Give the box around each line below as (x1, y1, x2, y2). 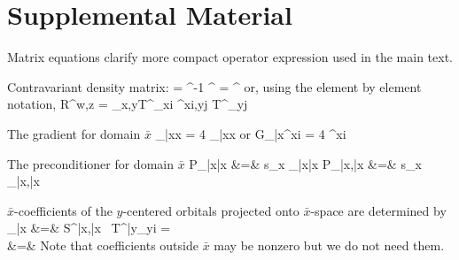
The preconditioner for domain (7, 154, 174, 172)
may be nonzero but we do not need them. (214, 235, 445, 254)
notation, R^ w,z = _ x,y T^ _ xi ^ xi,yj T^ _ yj (7, 95, 248, 113)
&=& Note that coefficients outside (7, 235, 198, 254)
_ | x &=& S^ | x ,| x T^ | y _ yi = (7, 218, 171, 237)
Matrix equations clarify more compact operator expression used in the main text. (7, 48, 453, 66)
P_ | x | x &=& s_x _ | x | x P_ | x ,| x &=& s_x (189, 154, 422, 172)
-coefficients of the (14, 201, 113, 219)
